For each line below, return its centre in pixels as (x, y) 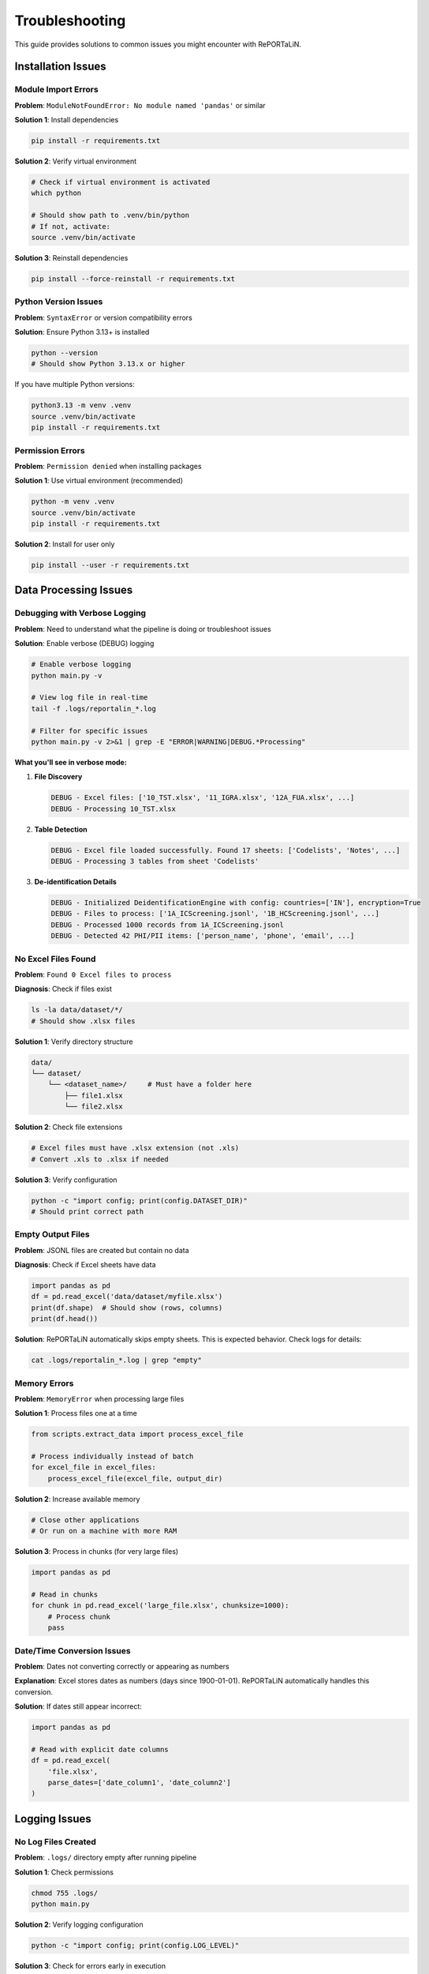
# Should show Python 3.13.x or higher (108, 364)
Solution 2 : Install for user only (65, 544)
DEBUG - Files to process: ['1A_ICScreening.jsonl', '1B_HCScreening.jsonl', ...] (215, 914)
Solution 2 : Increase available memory (77, 1499)
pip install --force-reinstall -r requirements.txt (133, 279)
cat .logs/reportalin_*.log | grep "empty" (117, 1360)
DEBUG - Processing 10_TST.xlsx (114, 809)
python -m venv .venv (73, 502)
